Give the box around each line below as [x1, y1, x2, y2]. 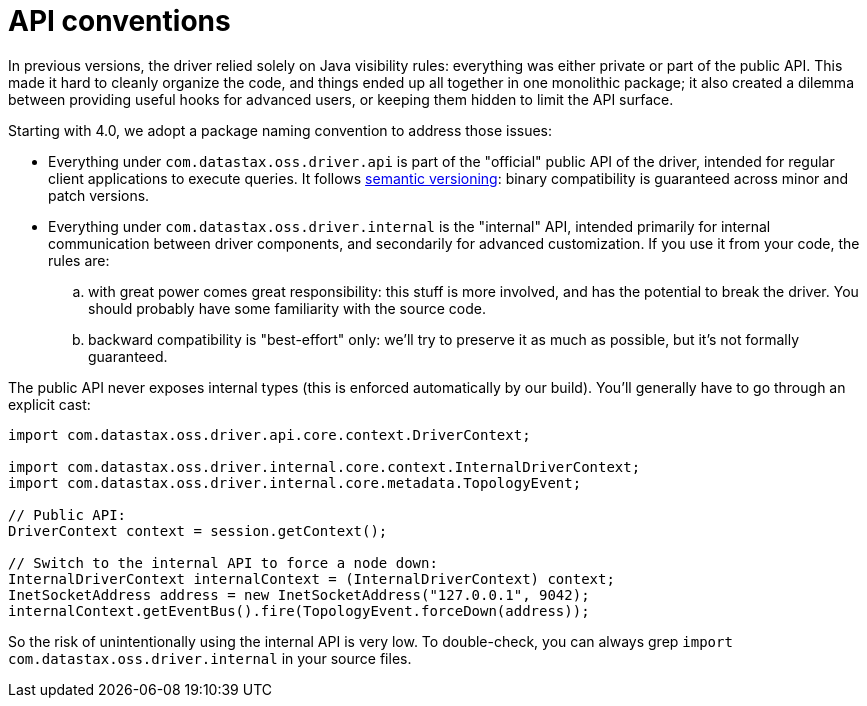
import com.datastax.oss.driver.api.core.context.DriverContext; [8, 426, 531, 443]
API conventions [8, 4, 231, 38]
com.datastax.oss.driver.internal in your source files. [8, 649, 412, 667]
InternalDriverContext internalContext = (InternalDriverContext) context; [8, 570, 615, 587]
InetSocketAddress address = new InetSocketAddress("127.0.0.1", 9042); [8, 586, 590, 603]
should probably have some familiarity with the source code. [88, 299, 486, 317]
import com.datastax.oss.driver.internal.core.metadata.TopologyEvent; [8, 474, 582, 491]
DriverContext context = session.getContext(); [8, 522, 388, 539]
